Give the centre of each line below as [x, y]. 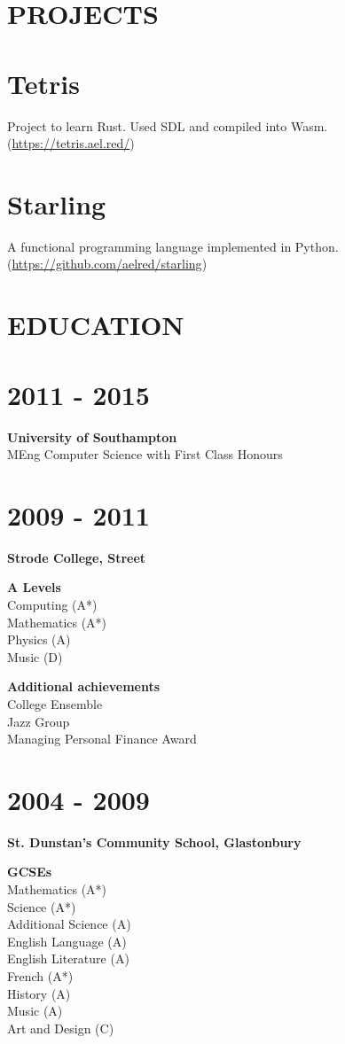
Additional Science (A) [69, 924]
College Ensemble [55, 703]
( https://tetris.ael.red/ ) [71, 143]
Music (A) [35, 1011]
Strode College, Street [77, 557]
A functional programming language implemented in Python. [173, 246]
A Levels [34, 587]
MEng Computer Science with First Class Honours [145, 454]
